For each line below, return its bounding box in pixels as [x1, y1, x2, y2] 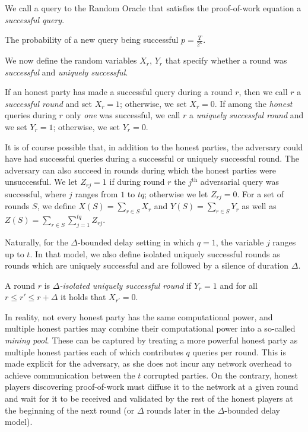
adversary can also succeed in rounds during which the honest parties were [5, 163, 276, 176]
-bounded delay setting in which [78, 235, 195, 248]
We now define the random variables [5, 54, 137, 67]
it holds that [61, 291, 106, 303]
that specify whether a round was [165, 54, 287, 67]
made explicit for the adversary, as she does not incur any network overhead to [5, 357, 292, 370]
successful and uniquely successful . [5, 65, 128, 78]
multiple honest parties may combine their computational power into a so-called [5, 322, 296, 335]
